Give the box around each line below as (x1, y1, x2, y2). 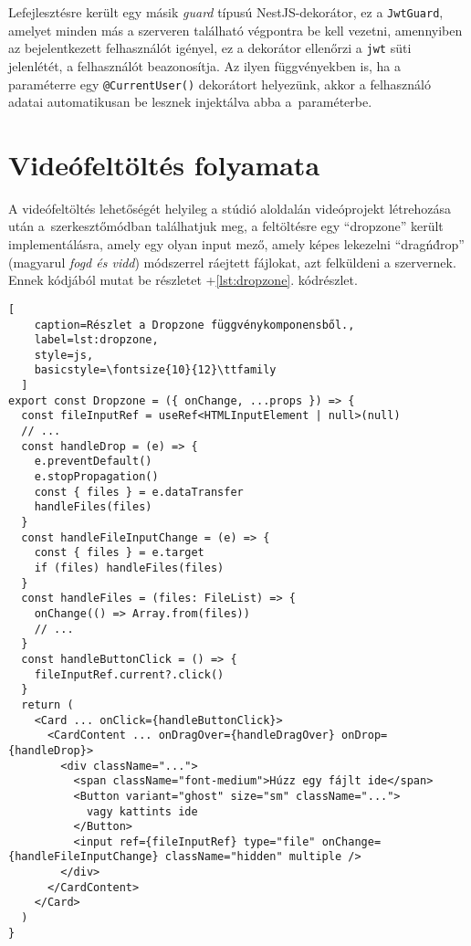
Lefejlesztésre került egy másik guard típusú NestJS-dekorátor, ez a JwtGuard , (8, 3, 444, 21)
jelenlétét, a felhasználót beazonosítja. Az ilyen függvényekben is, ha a (8, 56, 401, 75)
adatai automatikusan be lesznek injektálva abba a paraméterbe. (8, 92, 372, 111)
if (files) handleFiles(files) (34, 562, 225, 574)
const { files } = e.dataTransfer (34, 485, 244, 499)
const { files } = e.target (34, 546, 204, 560)
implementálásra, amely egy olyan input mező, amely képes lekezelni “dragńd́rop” (8, 235, 465, 254)
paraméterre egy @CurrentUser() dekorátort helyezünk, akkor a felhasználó (8, 74, 431, 93)
